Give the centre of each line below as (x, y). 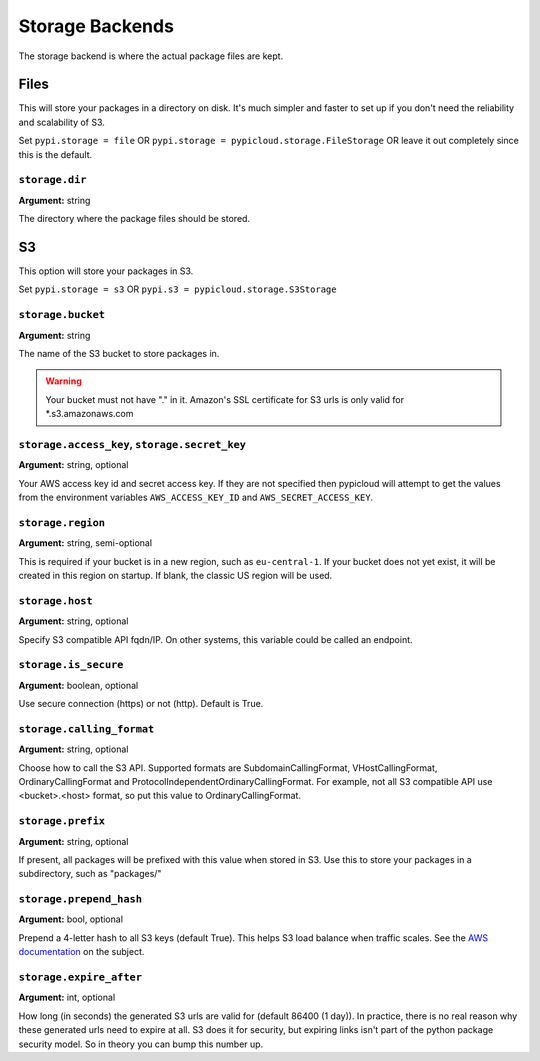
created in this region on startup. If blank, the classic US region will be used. (175, 575)
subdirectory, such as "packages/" (90, 874)
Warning (63, 381)
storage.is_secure (71, 665)
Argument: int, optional (67, 997)
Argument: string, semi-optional (85, 543)
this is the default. (55, 154)
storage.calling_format (86, 728)
